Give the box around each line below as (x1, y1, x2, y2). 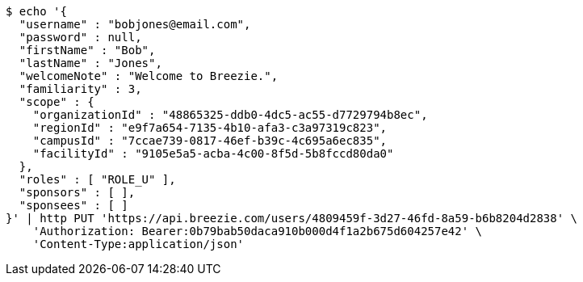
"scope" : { (19, 95, 94, 108)
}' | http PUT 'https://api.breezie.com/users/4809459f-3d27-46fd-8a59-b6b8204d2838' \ (6, 212, 578, 225)
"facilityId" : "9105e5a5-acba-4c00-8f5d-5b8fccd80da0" (32, 147, 394, 160)
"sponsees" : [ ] (19, 199, 128, 212)
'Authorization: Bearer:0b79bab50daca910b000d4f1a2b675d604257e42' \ (32, 225, 483, 238)
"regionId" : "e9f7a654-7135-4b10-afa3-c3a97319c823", (32, 121, 388, 134)
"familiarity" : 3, (19, 82, 142, 95)
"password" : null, (19, 31, 142, 44)
